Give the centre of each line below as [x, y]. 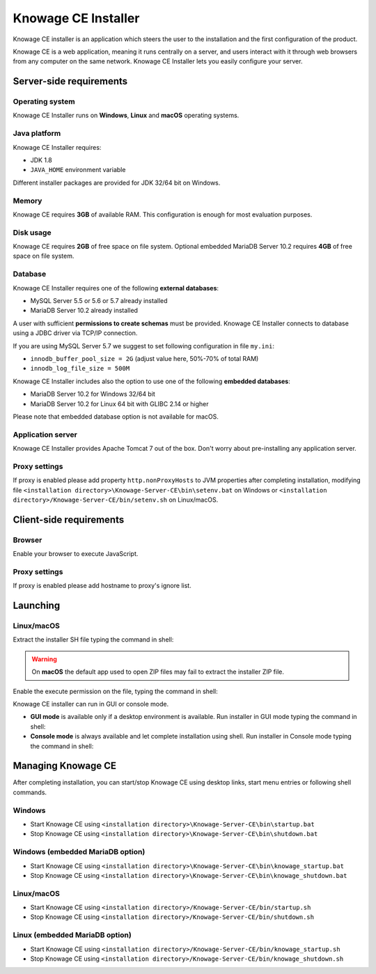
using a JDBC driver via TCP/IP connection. [75, 333]
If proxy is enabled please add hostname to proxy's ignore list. [102, 586]
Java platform [37, 134]
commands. [30, 792]
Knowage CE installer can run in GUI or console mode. [91, 704]
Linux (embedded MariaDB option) [72, 935]
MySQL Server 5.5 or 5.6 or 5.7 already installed [99, 301]
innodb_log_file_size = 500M [80, 369]
